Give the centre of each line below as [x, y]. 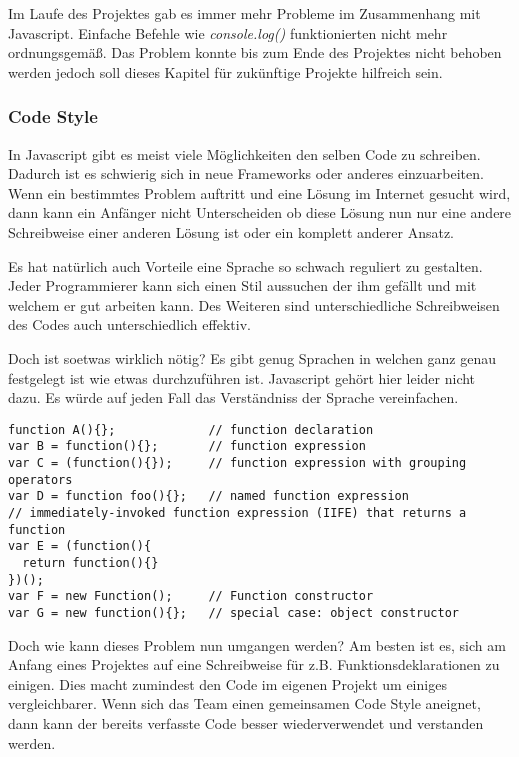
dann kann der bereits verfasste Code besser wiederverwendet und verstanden [246, 722]
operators [40, 479]
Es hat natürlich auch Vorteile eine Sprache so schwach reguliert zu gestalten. [245, 265]
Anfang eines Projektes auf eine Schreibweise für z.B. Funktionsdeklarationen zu [254, 664]
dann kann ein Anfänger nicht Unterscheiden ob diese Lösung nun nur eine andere [260, 212]
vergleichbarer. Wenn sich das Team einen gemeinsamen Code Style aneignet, [244, 703]
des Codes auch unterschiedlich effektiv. [129, 324]
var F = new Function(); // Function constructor [191, 596]
